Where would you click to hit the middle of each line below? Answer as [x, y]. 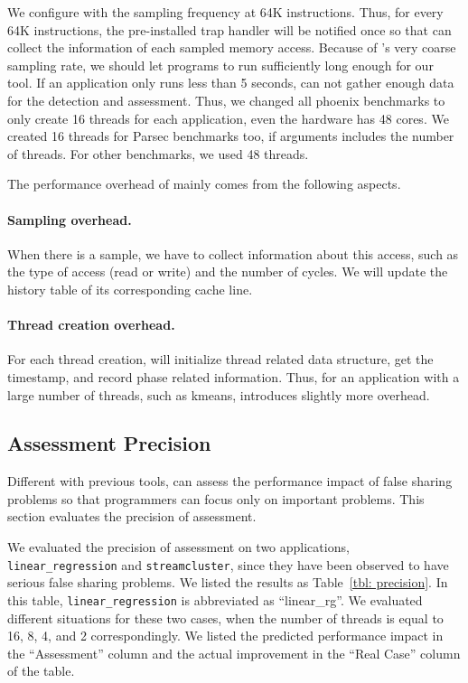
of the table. [41, 671]
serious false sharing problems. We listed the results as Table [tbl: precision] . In [228, 582]
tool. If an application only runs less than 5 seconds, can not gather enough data [231, 83]
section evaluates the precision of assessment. [132, 516]
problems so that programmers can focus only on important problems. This [216, 498]
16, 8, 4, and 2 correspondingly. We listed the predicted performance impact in [225, 636]
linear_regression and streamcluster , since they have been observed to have [228, 564]
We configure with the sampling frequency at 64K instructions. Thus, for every [225, 12]
